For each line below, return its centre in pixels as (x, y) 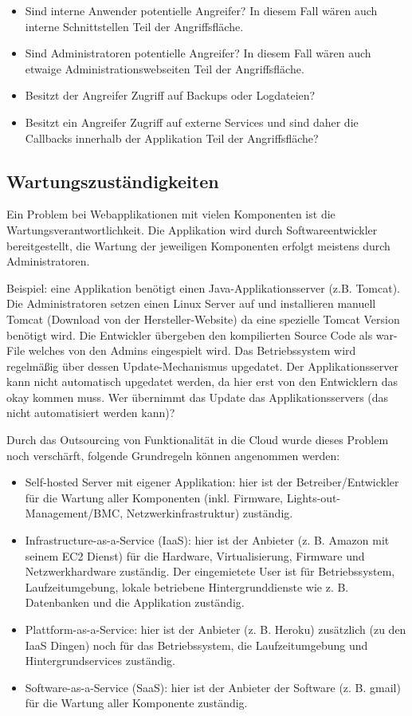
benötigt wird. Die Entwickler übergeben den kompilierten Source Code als (190, 334)
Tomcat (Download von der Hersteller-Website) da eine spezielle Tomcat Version (203, 319)
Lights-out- (314, 497)
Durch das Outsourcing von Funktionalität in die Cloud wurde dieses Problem (198, 440)
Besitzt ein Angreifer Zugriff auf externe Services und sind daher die (192, 122)
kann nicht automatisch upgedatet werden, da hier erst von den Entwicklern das (202, 382)
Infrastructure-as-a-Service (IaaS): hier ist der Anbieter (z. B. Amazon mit (207, 540)
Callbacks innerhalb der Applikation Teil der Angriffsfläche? (172, 138)
